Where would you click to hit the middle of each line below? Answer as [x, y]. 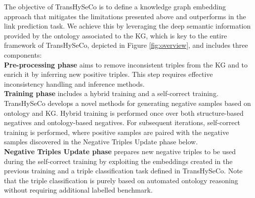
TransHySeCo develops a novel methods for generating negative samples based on [127, 103]
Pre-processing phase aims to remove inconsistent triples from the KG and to [126, 64]
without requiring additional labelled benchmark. [78, 190]
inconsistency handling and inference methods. [74, 83]
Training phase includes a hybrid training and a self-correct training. [111, 93]
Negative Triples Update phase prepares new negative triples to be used [120, 151]
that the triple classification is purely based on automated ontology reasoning [121, 180]
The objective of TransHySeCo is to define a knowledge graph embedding [115, 6]
